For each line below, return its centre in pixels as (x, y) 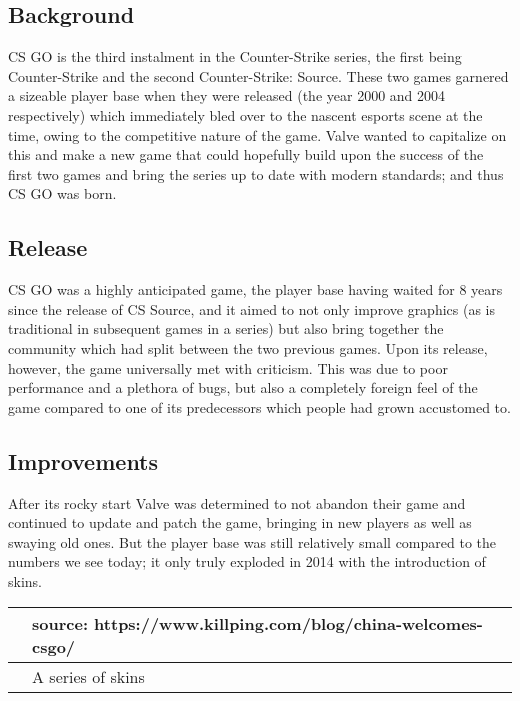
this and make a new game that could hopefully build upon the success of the (246, 154)
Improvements (83, 460)
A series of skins (88, 677)
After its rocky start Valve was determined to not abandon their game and (237, 502)
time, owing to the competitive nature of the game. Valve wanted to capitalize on (257, 134)
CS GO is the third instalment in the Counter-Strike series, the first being (235, 56)
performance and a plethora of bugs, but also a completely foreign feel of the (243, 387)
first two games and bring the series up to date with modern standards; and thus (256, 173)
